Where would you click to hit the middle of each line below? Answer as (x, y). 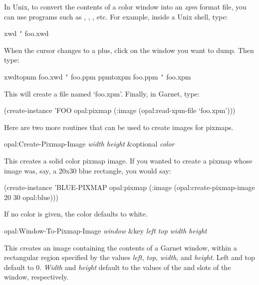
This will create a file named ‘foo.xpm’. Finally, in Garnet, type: (102, 93)
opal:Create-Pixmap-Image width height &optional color (89, 144)
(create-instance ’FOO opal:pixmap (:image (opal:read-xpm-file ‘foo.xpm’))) (120, 110)
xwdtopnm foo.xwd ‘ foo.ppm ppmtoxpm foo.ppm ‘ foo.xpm (98, 77)
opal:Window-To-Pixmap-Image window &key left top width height (106, 231)
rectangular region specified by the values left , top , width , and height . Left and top (129, 257)
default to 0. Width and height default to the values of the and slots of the (118, 267)
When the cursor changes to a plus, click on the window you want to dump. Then (129, 50)
